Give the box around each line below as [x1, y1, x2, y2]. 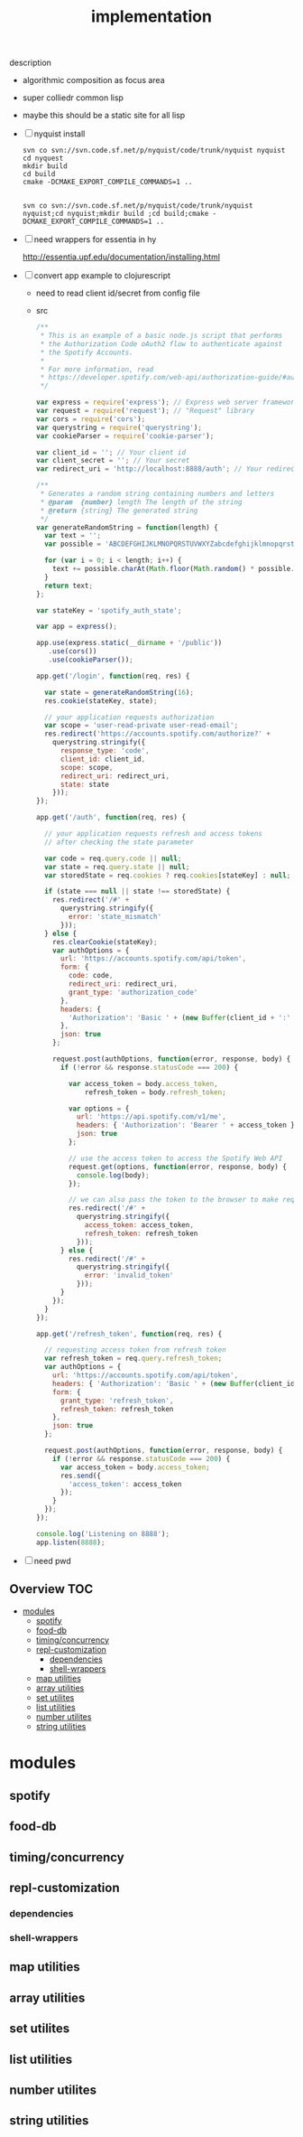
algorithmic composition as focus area [22, 75, 165, 86]
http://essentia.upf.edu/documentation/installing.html [22, 251, 221, 263]
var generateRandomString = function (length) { [35, 522, 218, 532]
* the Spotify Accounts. [40, 348, 133, 357]
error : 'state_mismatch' [68, 913, 162, 922]
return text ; [43, 581, 93, 590]
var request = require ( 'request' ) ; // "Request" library [35, 407, 255, 416]
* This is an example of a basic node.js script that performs [40, 332, 283, 341]
